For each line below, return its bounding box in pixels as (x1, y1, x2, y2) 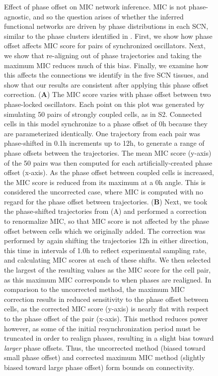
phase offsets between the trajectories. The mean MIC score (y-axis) (4, 147, 212, 158)
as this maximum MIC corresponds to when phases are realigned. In (4, 274, 212, 284)
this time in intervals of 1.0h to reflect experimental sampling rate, (4, 245, 207, 255)
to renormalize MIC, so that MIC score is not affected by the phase (4, 216, 209, 226)
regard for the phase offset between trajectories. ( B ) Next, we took (4, 196, 208, 206)
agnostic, (4, 11, 31, 21)
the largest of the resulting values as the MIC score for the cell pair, (4, 265, 211, 275)
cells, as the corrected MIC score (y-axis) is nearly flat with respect (4, 303, 209, 314)
